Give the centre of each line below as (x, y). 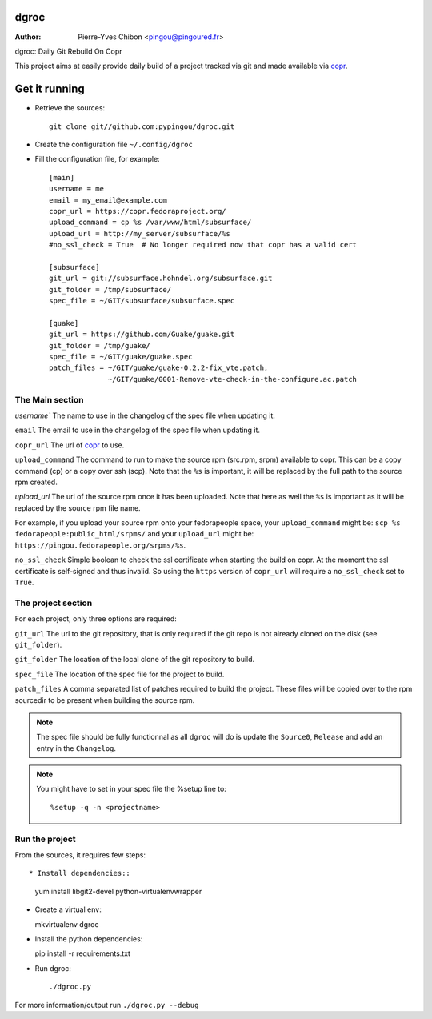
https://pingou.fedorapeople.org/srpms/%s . (100, 545)
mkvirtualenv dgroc (67, 924)
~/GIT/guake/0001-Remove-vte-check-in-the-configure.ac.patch (233, 379)
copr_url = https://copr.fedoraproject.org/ (138, 211)
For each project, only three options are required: (96, 619)
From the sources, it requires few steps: (80, 855)
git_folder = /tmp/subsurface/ (110, 289)
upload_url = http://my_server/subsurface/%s (140, 233)
